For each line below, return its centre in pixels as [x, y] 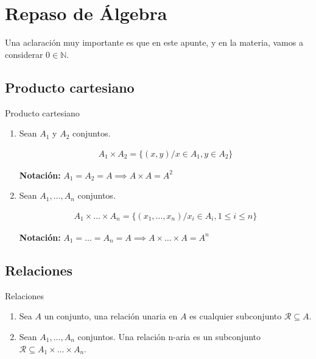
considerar [24, 54]
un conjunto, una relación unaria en [111, 316]
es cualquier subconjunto [236, 316]
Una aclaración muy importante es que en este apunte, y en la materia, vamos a [154, 42]
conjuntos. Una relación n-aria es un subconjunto [169, 336]
